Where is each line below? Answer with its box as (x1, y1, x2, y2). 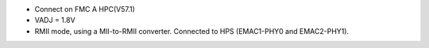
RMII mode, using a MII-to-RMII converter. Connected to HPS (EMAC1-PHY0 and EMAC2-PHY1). (34, 26, 350, 35)
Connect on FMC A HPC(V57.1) (34, 5, 135, 13)
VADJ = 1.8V (34, 16, 75, 25)
